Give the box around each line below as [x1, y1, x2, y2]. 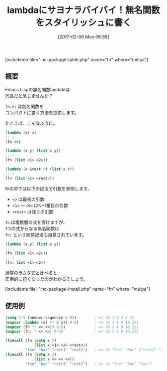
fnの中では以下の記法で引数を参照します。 [5, 185, 92, 191]
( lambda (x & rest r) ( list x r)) [5, 167, 75, 172]
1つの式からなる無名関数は [5, 225, 60, 231]
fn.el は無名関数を [5, 103, 44, 109]
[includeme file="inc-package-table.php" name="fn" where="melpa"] [5, 56, 149, 62]
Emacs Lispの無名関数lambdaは [5, 86, 70, 92]
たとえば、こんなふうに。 [5, 120, 58, 126]
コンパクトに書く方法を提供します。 [5, 109, 79, 115]
